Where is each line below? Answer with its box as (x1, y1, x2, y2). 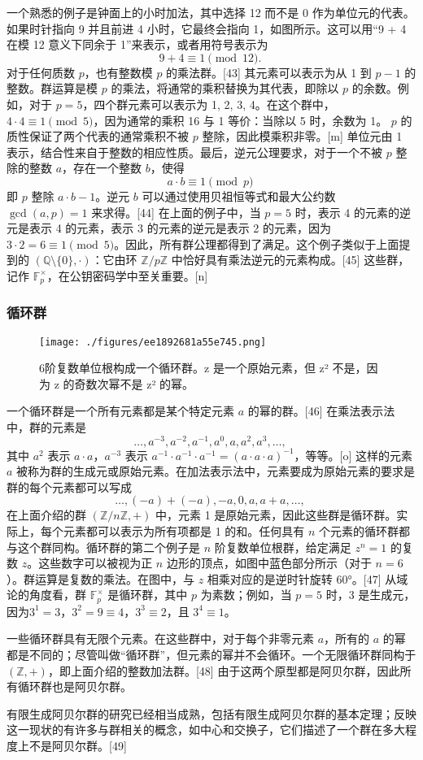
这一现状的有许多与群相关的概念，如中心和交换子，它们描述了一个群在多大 (7, 721, 405, 738)
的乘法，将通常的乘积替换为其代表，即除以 (111, 80, 339, 97)
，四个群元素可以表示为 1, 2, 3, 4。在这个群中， (82, 95, 335, 112)
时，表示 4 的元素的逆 (294, 203, 412, 220)
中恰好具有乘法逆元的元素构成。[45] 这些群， (171, 251, 410, 268)
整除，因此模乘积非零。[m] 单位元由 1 (202, 128, 403, 145)
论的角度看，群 (7, 586, 86, 603)
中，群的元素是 (7, 419, 86, 436)
